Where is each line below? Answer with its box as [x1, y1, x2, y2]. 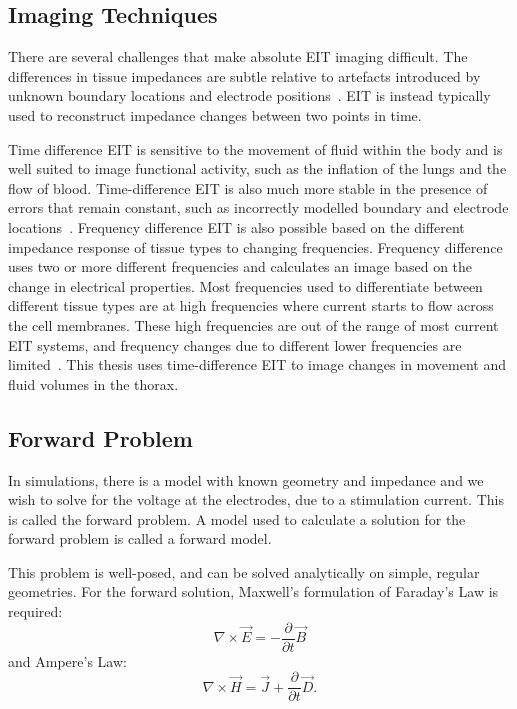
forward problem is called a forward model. [8, 528, 272, 549]
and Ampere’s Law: [8, 650, 127, 671]
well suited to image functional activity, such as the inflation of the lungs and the [8, 158, 507, 179]
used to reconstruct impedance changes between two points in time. [8, 104, 422, 125]
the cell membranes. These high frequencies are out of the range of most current [8, 314, 499, 335]
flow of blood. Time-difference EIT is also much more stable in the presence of [8, 177, 488, 198]
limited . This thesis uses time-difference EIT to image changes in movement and [8, 354, 507, 375]
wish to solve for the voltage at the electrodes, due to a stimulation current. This [8, 489, 504, 510]
